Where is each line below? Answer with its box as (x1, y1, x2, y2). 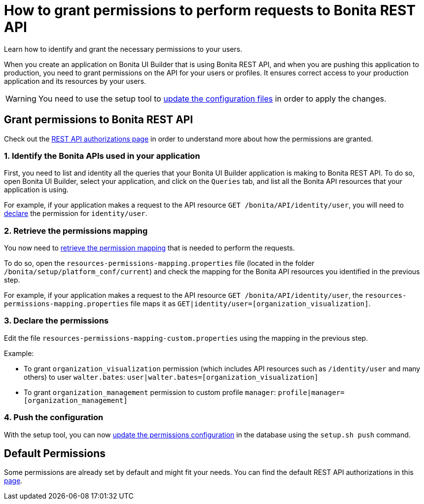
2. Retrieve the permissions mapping (4, 225, 148, 236)
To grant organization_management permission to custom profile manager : (24, 388, 276, 396)
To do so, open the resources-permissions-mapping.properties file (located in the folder (4, 259, 315, 268)
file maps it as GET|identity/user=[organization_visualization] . (130, 299, 371, 308)
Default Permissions (4, 447, 106, 460)
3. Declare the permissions (4, 316, 109, 326)
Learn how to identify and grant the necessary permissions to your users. (4, 44, 243, 53)
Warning (5, 93, 36, 104)
